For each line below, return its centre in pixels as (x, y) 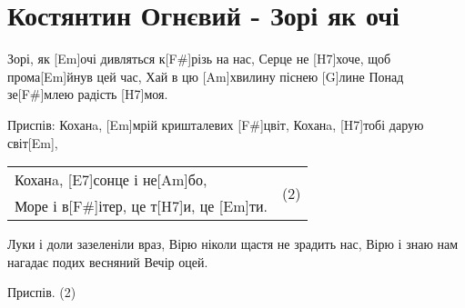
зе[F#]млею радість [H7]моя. (88, 94)
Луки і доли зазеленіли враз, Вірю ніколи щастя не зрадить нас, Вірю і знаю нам (233, 244)
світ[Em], (33, 142)
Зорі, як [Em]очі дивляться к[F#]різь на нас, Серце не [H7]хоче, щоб (199, 59)
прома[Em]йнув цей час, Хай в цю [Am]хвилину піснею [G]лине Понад (206, 76)
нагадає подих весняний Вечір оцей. (108, 261)
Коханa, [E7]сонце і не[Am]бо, (111, 180)
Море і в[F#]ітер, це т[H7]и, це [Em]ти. (141, 206)
